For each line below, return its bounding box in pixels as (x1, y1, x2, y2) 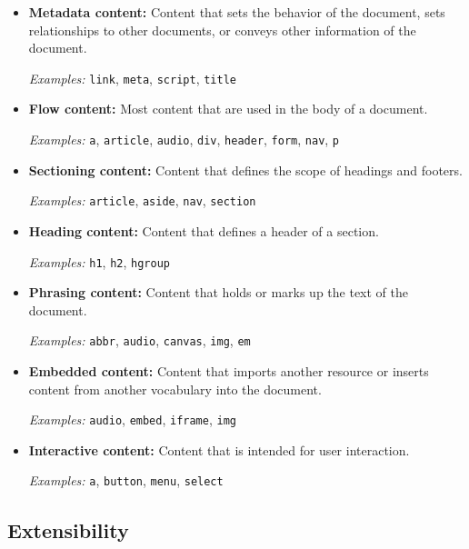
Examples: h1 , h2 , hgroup (28, 252, 170, 271)
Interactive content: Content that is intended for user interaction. (28, 440, 410, 459)
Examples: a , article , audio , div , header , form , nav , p (28, 130, 340, 149)
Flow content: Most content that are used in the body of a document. (28, 99, 428, 118)
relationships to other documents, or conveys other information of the (28, 20, 416, 39)
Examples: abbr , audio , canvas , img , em (28, 331, 251, 350)
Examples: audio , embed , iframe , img (28, 410, 236, 429)
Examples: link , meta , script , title (28, 68, 236, 87)
